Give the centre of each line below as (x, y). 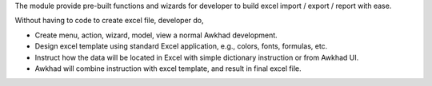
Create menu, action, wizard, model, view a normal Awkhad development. (156, 35)
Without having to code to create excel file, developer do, (109, 21)
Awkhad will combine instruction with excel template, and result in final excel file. (168, 68)
